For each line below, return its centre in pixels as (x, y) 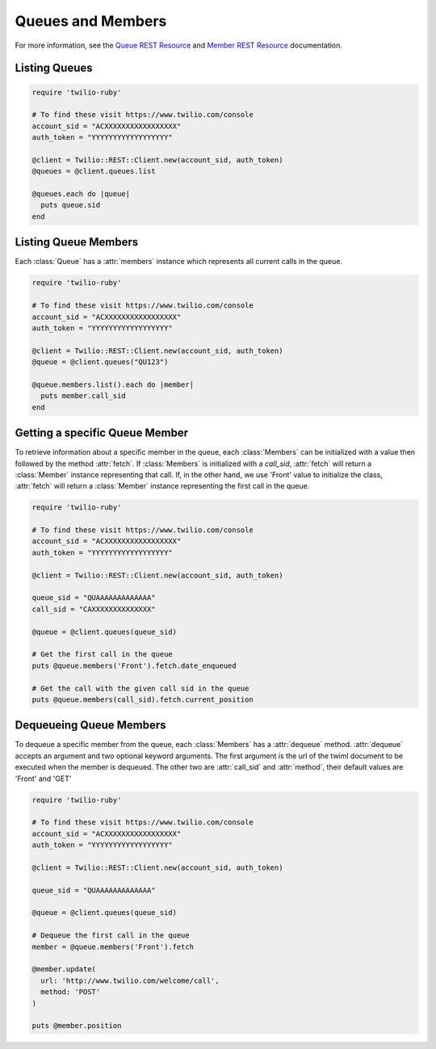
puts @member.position (77, 1026)
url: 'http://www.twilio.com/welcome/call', (130, 980)
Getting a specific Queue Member (102, 433)
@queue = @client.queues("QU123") (100, 362)
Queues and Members (91, 21)
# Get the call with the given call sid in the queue (140, 688)
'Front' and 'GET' (43, 778)
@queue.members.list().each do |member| (113, 384)
